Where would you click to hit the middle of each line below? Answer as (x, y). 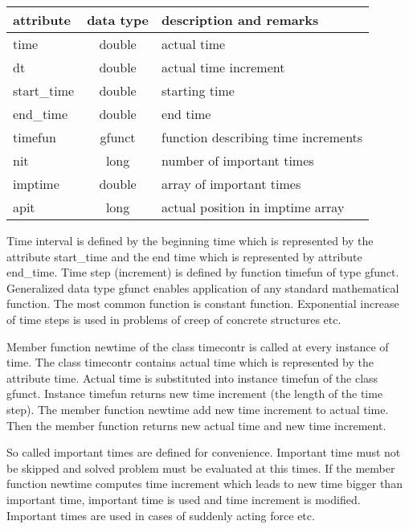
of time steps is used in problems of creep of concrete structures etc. (174, 319)
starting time (198, 90)
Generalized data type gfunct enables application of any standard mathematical (203, 287)
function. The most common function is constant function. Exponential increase (203, 303)
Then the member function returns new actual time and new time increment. (196, 425)
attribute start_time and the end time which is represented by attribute (184, 256)
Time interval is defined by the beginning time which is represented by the (190, 240)
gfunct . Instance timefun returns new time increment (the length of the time (195, 394)
